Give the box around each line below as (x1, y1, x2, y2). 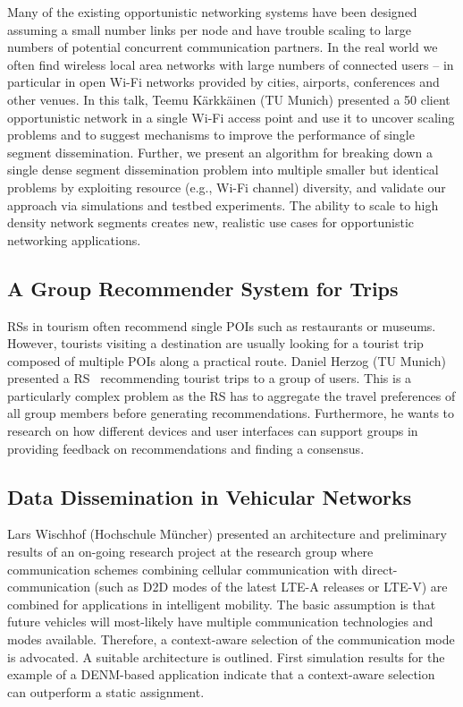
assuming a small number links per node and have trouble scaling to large (7, 20, 412, 38)
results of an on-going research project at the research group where (7, 542, 374, 561)
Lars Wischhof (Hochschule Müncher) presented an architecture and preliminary (7, 524, 447, 543)
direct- (361, 559, 398, 578)
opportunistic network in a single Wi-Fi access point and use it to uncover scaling (7, 107, 455, 126)
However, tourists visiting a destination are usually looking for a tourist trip (7, 334, 424, 353)
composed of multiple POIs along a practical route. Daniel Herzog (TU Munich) (7, 351, 447, 370)
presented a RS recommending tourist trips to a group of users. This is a (7, 369, 412, 388)
